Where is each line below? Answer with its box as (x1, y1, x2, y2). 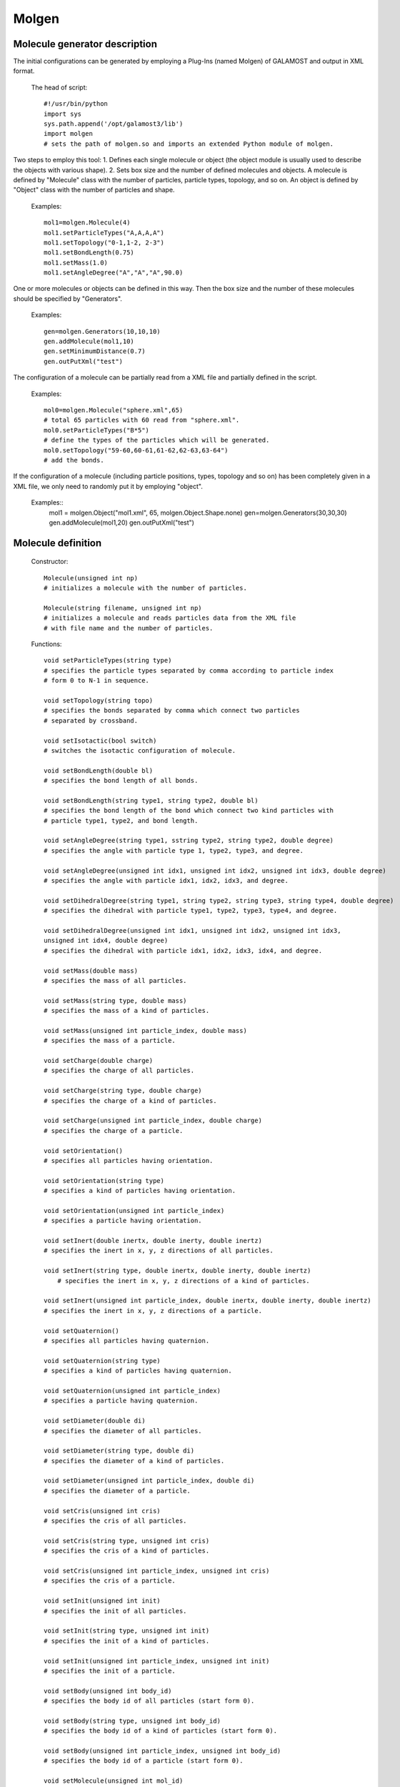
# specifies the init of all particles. (44, 1607, 187, 1615)
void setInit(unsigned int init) (44, 1597, 161, 1605)
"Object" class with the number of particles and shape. (13, 186, 175, 194)
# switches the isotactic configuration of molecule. (44, 746, 236, 754)
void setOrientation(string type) (44, 1177, 164, 1184)
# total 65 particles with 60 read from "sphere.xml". (44, 416, 240, 425)
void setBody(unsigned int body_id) (44, 1687, 172, 1695)
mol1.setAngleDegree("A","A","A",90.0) (44, 269, 184, 277)
